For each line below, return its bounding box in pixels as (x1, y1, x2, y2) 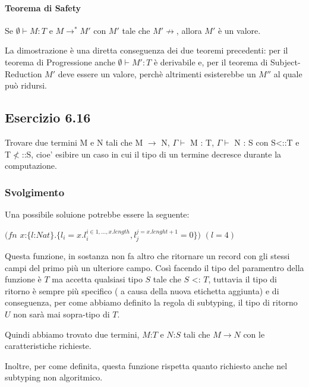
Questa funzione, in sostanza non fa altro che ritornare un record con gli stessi (5, 249, 290, 262)
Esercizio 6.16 (5, 108, 91, 127)
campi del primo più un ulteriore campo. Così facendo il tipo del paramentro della (5, 261, 304, 273)
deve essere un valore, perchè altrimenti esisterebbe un (58, 67, 256, 80)
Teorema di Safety (5, 1, 81, 14)
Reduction (5, 67, 42, 80)
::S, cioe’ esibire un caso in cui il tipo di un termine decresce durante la (21, 147, 282, 160)
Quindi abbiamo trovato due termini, (5, 328, 140, 340)
